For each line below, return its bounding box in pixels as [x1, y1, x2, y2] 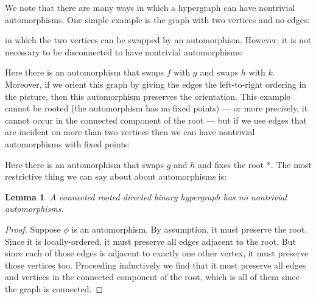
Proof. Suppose [5, 222, 61, 235]
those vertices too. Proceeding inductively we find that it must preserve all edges [5, 258, 306, 271]
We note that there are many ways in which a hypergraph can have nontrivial [5, 1, 295, 13]
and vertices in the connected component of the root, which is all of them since [5, 270, 300, 283]
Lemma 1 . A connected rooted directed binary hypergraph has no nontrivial [5, 190, 287, 203]
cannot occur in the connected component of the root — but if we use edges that [5, 113, 307, 126]
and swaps [200, 66, 239, 79]
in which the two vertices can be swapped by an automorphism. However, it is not [5, 33, 312, 46]
